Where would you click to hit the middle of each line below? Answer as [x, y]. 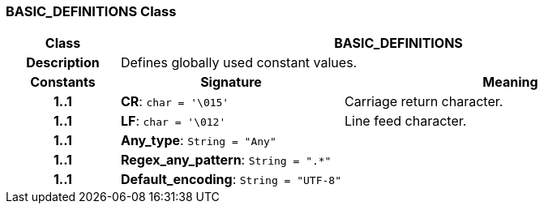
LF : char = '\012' [173, 121]
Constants [63, 82]
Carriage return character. [424, 102]
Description [63, 63]
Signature [231, 82]
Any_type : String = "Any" [198, 141]
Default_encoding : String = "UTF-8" [231, 180]
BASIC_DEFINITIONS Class [91, 11]
